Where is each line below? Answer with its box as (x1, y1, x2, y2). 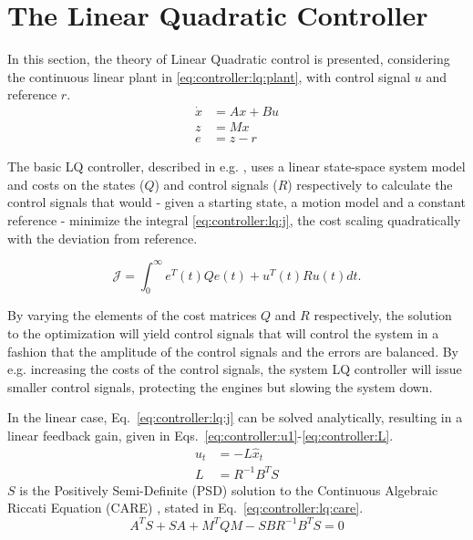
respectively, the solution (314, 306, 452, 325)
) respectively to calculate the (287, 174, 453, 193)
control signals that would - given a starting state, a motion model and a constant (7, 192, 466, 212)
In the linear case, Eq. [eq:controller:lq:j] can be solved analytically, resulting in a (7, 408, 463, 427)
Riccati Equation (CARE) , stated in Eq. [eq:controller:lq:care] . (7, 498, 364, 517)
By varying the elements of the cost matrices (7, 306, 257, 325)
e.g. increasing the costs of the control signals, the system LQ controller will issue (7, 359, 462, 379)
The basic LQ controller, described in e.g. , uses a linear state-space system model (7, 157, 466, 176)
